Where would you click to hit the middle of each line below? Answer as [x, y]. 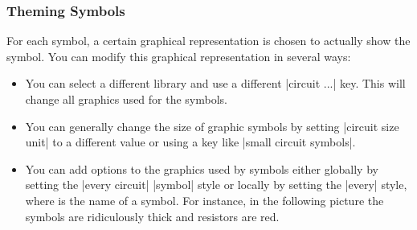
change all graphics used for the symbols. [127, 99]
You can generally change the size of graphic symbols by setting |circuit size [212, 126]
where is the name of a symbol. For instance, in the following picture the [204, 200]
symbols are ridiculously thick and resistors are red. [152, 216]
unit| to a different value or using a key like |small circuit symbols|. [190, 142]
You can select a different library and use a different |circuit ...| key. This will [215, 83]
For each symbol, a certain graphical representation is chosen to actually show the [208, 41]
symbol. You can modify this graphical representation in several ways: [179, 56]
